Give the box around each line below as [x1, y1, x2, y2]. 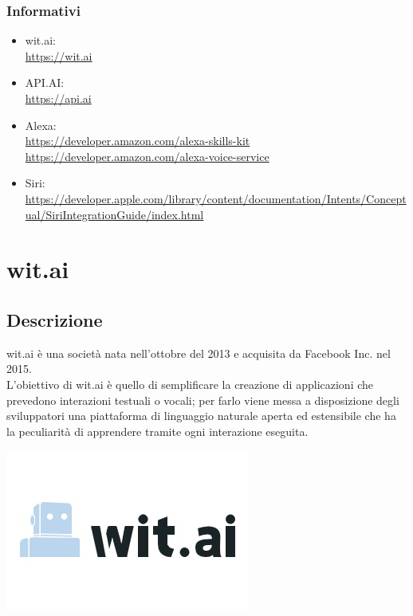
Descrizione [6, 307, 103, 332]
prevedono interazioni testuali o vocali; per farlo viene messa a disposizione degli [6, 391, 399, 408]
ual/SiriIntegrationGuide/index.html [25, 206, 204, 222]
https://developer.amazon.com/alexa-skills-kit [25, 132, 250, 149]
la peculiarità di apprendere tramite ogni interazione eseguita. [6, 422, 309, 439]
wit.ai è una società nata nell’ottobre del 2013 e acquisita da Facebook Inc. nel [6, 344, 391, 361]
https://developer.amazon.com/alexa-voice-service [25, 147, 269, 164]
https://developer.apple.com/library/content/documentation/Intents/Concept [25, 190, 407, 206]
